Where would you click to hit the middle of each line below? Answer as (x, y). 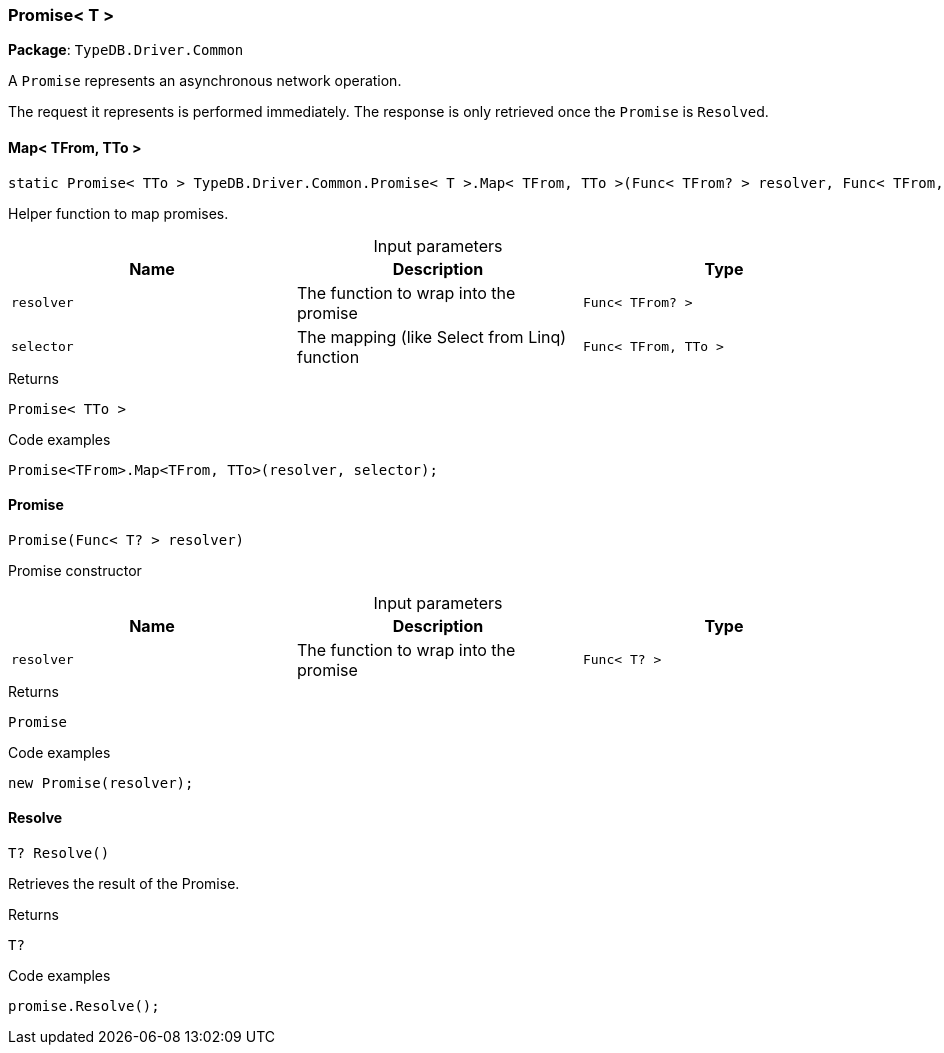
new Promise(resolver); (101, 782)
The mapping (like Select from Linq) (431, 336)
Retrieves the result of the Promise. (124, 884)
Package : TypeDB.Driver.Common (126, 50)
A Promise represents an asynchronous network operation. (205, 81)
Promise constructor (75, 570)
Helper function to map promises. (118, 213)
